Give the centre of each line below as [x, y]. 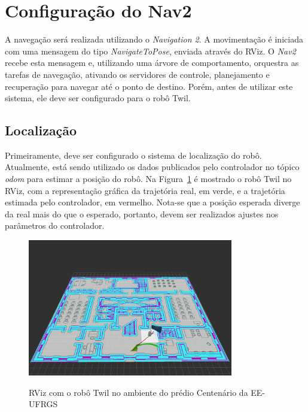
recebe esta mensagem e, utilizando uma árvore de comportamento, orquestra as [152, 63]
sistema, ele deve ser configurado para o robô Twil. [98, 98]
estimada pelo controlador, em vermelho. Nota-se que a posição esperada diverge [153, 202]
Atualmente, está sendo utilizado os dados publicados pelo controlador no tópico [152, 167]
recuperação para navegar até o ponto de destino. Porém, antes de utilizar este [149, 86]
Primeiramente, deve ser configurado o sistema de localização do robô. [133, 155]
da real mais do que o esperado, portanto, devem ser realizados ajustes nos [142, 213]
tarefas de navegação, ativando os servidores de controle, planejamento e [137, 74]
